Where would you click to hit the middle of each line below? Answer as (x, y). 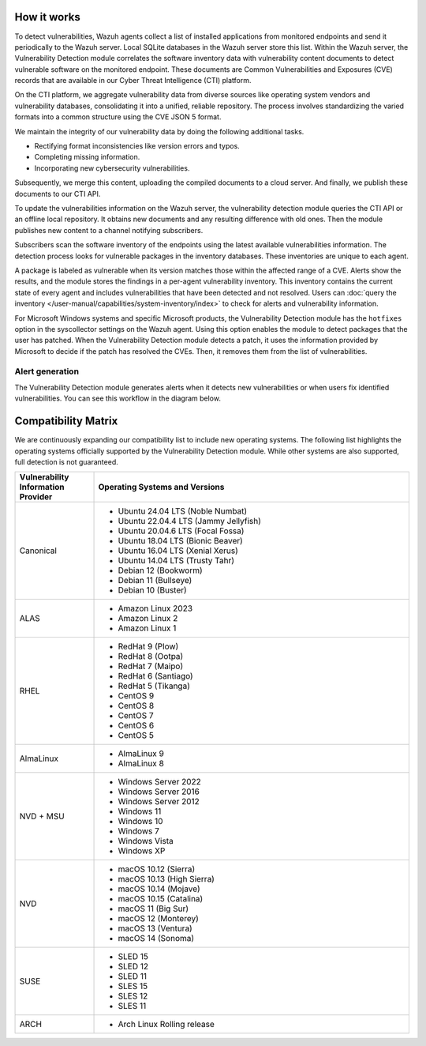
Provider (36, 497)
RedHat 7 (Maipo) (151, 666)
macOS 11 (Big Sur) (153, 909)
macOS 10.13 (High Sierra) (166, 879)
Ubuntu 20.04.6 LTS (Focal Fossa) (181, 531)
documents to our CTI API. (58, 194)
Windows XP (142, 851)
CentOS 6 (136, 725)
